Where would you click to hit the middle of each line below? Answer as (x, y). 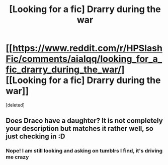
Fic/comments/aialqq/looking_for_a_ (84, 59)
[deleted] (15, 105)
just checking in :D (35, 137)
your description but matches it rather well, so (80, 129)
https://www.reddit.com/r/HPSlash (88, 48)
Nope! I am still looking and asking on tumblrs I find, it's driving (84, 151)
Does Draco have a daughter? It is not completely (84, 121)
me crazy (17, 157)
